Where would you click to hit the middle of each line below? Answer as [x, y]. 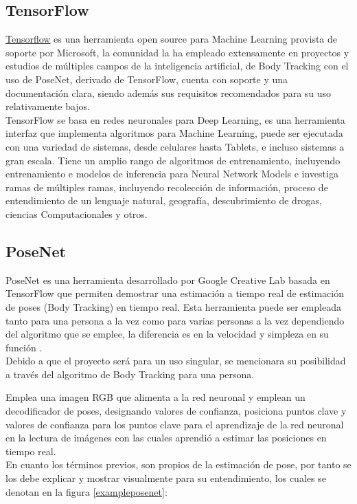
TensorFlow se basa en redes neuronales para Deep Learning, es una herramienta [175, 119]
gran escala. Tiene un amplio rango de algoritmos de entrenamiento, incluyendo [173, 160]
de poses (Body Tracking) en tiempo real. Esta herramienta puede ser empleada [173, 306]
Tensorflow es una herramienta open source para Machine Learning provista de [172, 39]
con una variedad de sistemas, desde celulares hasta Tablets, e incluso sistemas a [175, 146]
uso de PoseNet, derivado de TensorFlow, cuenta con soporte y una [147, 79]
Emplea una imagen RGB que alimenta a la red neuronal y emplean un [156, 397]
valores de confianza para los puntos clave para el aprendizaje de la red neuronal [175, 424]
